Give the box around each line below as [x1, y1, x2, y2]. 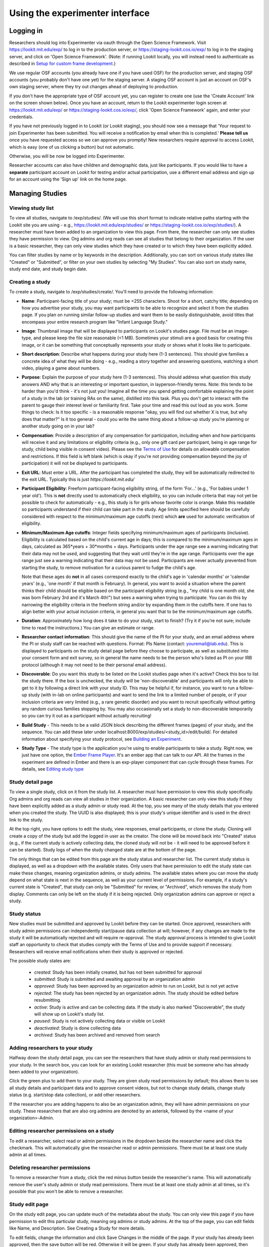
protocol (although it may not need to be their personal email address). [21, 661, 167, 668]
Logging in [9, 26, 43, 35]
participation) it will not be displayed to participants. [21, 460, 129, 466]
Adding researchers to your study [9, 1044, 93, 1051]
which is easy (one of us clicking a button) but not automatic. [9, 144, 134, 150]
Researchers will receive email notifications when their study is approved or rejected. [9, 948, 184, 955]
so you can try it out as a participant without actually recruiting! [21, 713, 151, 719]
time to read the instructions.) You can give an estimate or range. [21, 624, 155, 630]
